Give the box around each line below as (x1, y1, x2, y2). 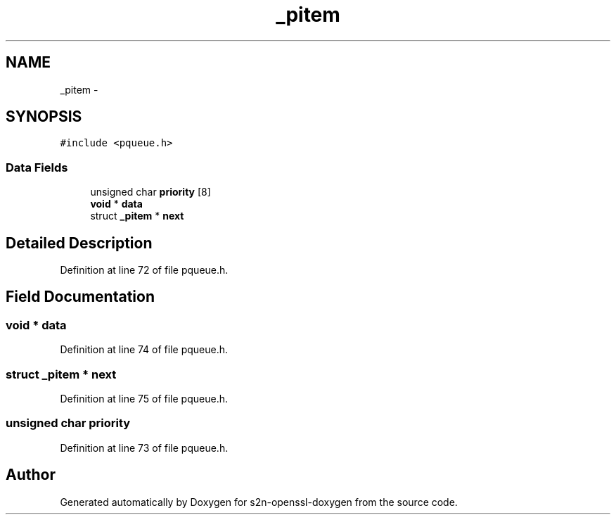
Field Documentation (6, 288, 155, 306)
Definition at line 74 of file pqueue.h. (60, 343, 229, 356)
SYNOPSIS (6, 108, 82, 126)
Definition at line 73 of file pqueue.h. (60, 441, 229, 454)
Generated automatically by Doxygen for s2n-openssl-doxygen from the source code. (60, 495, 458, 508)
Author (6, 466, 56, 484)
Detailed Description (6, 234, 153, 252)
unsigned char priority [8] (90, 186, 211, 198)
